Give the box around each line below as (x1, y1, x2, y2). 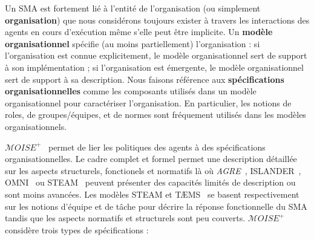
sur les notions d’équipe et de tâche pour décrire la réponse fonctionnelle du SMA (5, 199, 307, 212)
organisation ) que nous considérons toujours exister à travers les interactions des (5, 13, 310, 26)
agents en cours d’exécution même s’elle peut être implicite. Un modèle (5, 25, 273, 38)
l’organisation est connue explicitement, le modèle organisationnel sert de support (5, 49, 307, 62)
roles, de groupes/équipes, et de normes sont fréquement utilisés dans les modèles (5, 108, 306, 121)
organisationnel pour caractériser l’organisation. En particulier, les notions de (5, 96, 292, 109)
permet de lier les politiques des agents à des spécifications (48, 140, 266, 153)
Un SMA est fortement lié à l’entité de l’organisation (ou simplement (5, 2, 261, 14)
